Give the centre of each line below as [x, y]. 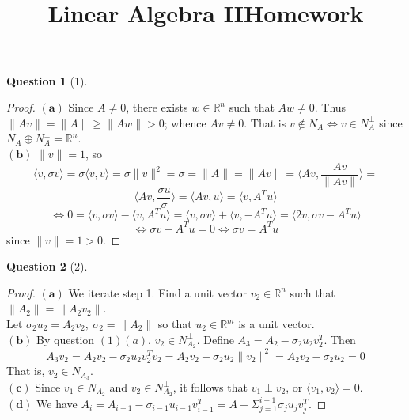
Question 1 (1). [47, 80]
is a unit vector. [276, 324]
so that [175, 324]
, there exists [157, 107]
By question [66, 339]
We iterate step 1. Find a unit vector [158, 292]
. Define [215, 339]
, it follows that [210, 387]
